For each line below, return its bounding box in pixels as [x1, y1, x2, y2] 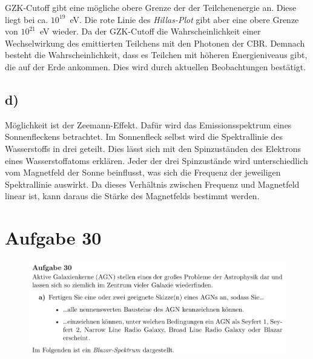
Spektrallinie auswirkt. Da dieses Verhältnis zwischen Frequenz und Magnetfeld [5, 177, 300, 190]
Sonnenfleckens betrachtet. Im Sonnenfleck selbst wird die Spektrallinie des [5, 130, 283, 143]
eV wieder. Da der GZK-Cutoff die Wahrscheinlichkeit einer [40, 25, 261, 38]
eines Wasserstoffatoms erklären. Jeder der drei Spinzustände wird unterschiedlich [5, 154, 308, 166]
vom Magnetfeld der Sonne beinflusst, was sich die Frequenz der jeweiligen [5, 166, 281, 179]
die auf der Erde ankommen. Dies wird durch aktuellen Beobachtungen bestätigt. [5, 60, 306, 73]
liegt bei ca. [5, 13, 48, 25]
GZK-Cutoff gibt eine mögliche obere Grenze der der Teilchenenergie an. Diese [5, 1, 297, 13]
